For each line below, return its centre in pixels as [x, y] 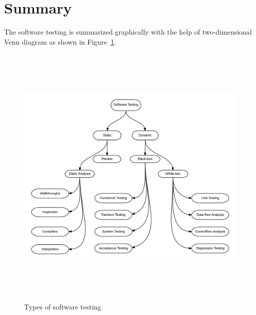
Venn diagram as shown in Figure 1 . [60, 41]
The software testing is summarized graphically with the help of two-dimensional [128, 32]
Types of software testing [63, 307]
